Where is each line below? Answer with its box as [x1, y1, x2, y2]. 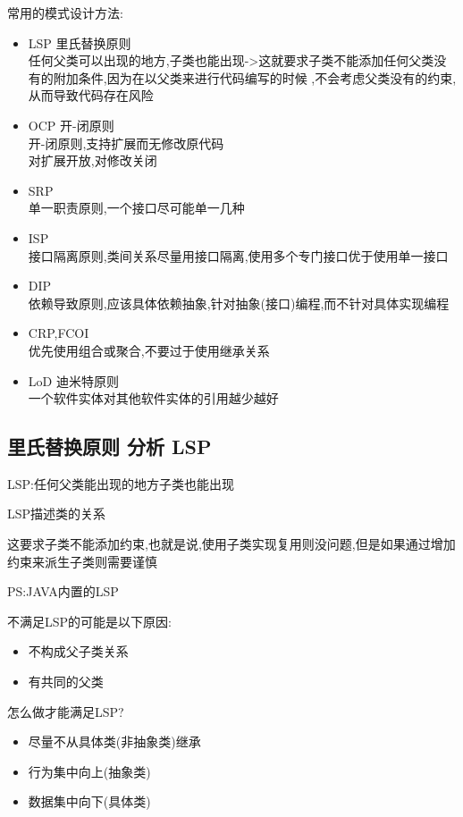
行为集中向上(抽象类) [28, 762, 151, 780]
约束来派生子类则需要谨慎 [7, 552, 157, 570]
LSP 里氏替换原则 [28, 33, 131, 52]
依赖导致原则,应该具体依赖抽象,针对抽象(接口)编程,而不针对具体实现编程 [28, 293, 450, 312]
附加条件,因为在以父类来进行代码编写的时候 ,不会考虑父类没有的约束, [53, 68, 457, 87]
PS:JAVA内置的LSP [7, 582, 119, 601]
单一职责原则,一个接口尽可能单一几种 [28, 198, 245, 217]
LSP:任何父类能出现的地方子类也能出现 [7, 474, 234, 493]
